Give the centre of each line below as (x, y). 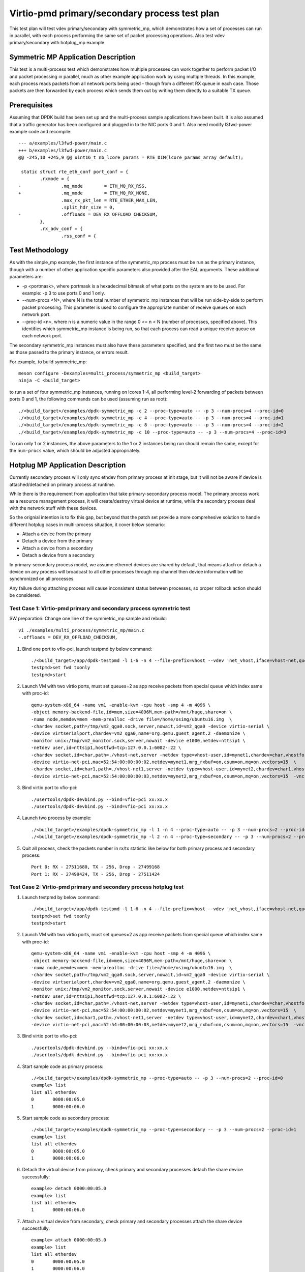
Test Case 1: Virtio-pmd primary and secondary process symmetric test (100, 608)
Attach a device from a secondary (58, 548)
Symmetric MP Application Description (72, 57)
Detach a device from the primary (57, 541)
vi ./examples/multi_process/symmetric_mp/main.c (82, 630)
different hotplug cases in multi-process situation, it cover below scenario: (87, 525)
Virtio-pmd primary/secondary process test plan (114, 13)
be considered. (25, 595)
